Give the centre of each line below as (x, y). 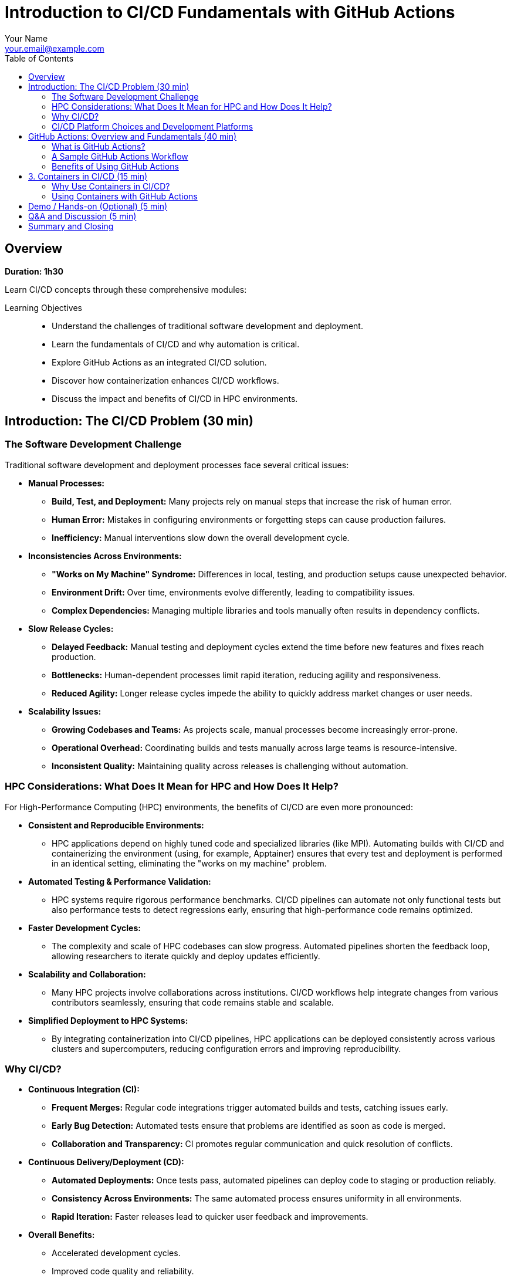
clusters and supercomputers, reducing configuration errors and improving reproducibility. (226, 1048)
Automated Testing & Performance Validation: (120, 881)
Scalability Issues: (65, 711)
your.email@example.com (55, 48)
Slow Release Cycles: (71, 628)
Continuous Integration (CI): (84, 1089)
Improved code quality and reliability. (123, 1271)
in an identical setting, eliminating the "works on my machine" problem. (189, 863)
